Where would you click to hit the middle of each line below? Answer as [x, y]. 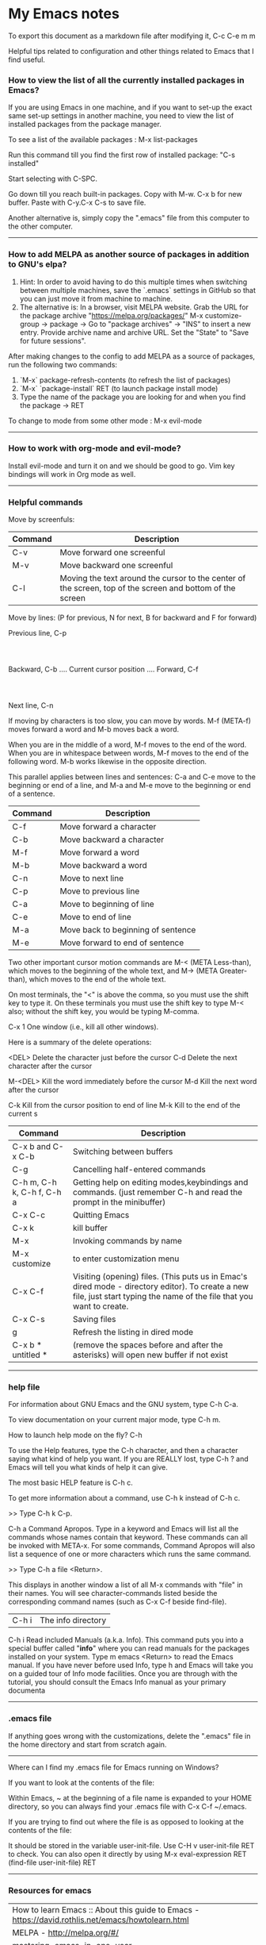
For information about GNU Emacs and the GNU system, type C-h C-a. [123, 1405]
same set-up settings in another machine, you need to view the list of [121, 116]
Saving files [94, 1320]
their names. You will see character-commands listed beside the [113, 1593]
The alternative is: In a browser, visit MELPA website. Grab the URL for [134, 307]
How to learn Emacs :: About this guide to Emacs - [106, 1910]
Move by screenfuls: [42, 520]
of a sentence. [32, 794]
